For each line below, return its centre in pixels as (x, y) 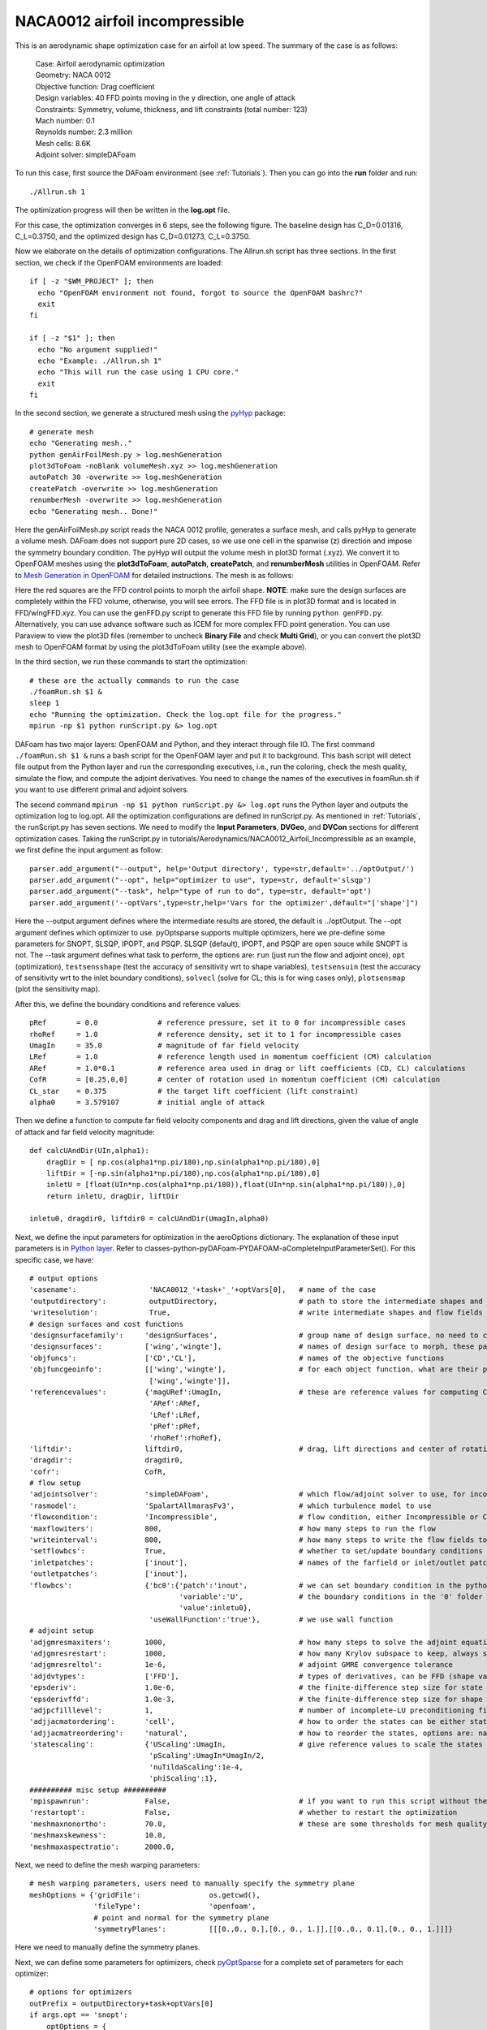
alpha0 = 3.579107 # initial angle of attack (147, 1102)
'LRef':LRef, (175, 1415)
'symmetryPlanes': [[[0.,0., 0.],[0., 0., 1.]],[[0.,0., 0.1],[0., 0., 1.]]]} (274, 1929)
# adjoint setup (62, 1631)
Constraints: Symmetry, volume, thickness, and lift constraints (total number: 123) (171, 109)
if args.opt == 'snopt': (79, 2015)
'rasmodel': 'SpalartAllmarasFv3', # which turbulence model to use (231, 1505)
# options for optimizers (81, 1992)
